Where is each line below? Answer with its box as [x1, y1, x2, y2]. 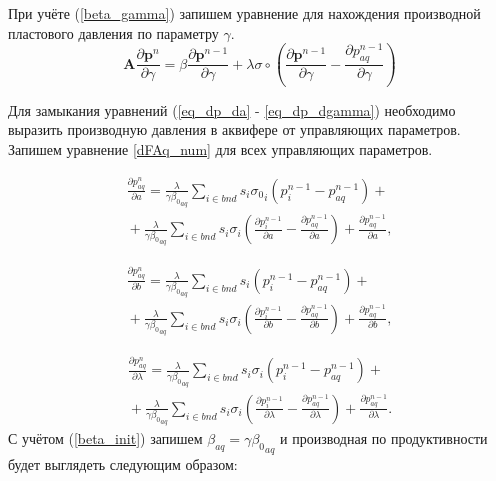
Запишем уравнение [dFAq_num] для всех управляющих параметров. [8, 139, 433, 160]
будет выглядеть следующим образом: [8, 453, 238, 474]
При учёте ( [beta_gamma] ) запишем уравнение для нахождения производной [8, 3, 481, 23]
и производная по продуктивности [280, 427, 488, 448]
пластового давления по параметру [8, 22, 219, 43]
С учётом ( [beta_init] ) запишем [8, 427, 203, 448]
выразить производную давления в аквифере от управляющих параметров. [8, 119, 461, 140]
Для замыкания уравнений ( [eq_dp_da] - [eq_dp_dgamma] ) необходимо [8, 99, 456, 120]
